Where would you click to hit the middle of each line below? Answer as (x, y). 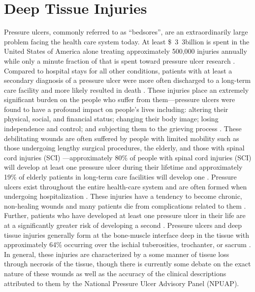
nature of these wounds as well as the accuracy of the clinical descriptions (115, 273)
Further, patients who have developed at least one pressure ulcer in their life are (125, 215)
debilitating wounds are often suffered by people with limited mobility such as (122, 138)
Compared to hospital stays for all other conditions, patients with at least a (118, 70)
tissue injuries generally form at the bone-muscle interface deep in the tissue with (127, 235)
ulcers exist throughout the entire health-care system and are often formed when (126, 186)
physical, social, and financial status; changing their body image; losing (111, 119)
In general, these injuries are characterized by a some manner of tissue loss (117, 254)
